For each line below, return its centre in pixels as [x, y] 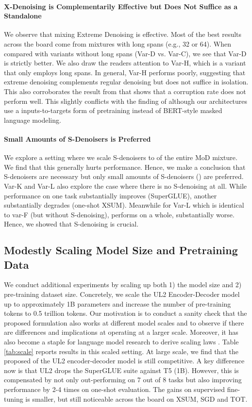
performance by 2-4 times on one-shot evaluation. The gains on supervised [115, 389]
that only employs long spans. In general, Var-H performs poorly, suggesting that [125, 72]
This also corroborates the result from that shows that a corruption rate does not [125, 91]
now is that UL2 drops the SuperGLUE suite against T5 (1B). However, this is [121, 370]
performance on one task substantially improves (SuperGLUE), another [110, 195]
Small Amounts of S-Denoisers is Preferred [77, 138]
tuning [14, 399]
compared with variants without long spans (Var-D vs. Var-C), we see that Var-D [125, 53]
